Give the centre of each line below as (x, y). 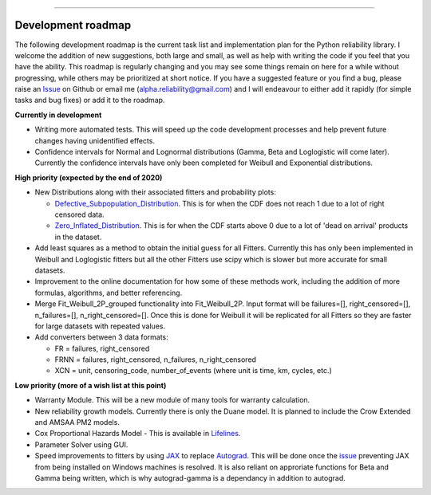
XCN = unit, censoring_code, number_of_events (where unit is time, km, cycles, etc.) (194, 371)
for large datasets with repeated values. (100, 326)
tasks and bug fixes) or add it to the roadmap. (90, 100)
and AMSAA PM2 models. (77, 422)
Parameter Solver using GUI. (81, 444)
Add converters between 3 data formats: (102, 337)
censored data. (79, 214)
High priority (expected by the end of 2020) (89, 177)
